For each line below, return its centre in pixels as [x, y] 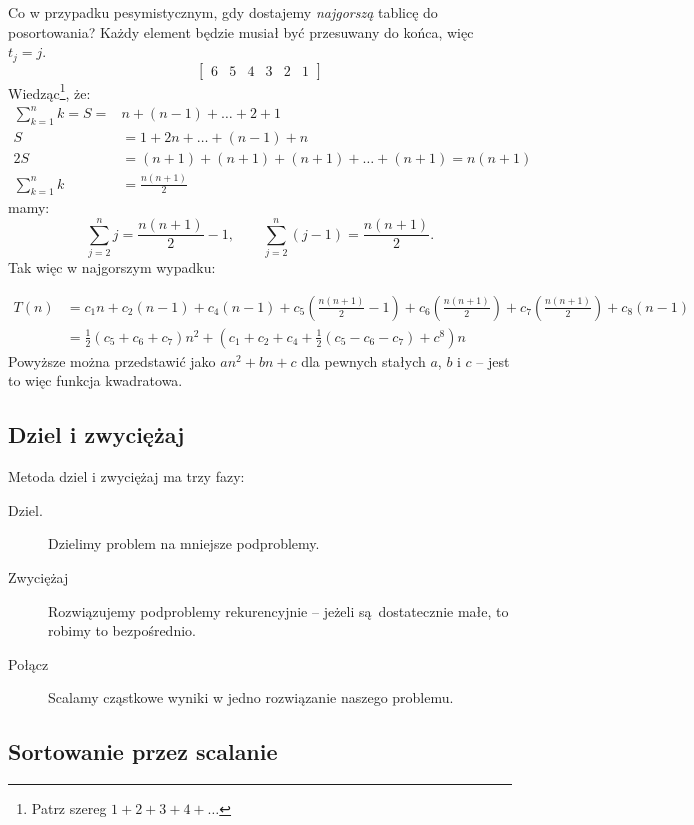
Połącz [28, 663]
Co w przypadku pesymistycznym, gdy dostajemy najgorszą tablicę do [223, 12]
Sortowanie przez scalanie [143, 751]
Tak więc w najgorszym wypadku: [112, 267]
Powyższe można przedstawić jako [112, 360]
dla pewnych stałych [363, 360]
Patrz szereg [69, 808]
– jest [493, 360]
